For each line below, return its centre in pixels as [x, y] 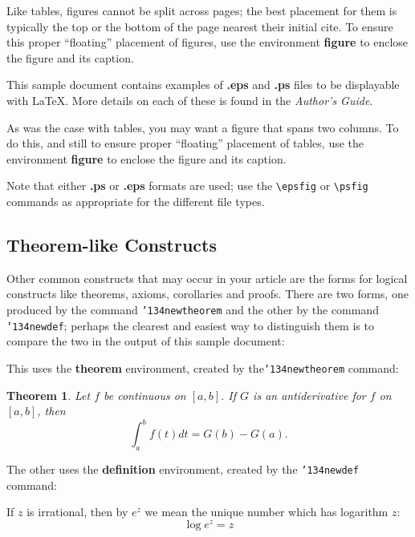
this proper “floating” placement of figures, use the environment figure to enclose [207, 42]
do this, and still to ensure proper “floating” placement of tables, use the [185, 143]
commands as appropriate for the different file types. [136, 201]
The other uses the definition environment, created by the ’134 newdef [183, 469]
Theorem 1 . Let [49, 395]
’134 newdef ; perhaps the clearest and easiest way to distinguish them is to [190, 325]
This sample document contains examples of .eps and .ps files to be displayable [203, 85]
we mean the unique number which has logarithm [266, 512]
